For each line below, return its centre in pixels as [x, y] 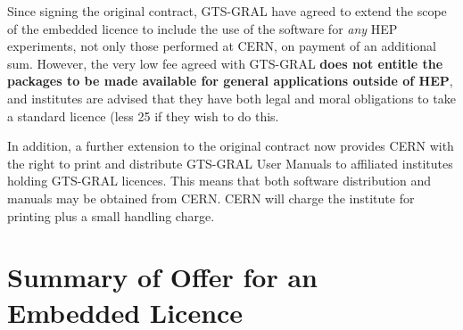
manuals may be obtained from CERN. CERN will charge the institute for [211, 198]
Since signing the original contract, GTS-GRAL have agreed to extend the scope [227, 11]
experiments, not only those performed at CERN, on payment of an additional [222, 46]
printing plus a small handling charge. [111, 215]
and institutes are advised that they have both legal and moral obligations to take [231, 98]
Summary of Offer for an [162, 277]
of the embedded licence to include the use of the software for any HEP [203, 28]
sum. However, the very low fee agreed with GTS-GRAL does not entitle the [225, 63]
